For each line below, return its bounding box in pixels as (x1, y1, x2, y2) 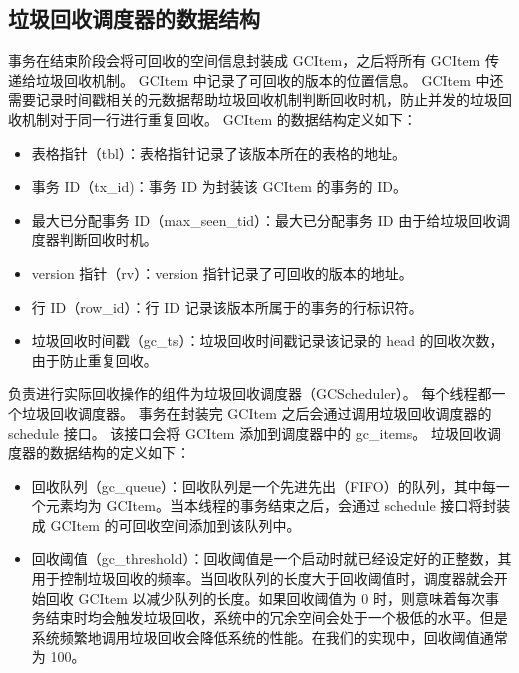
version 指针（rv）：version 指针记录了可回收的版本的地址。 (31, 262, 413, 283)
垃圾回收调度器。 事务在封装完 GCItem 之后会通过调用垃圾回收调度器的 (21, 402, 492, 423)
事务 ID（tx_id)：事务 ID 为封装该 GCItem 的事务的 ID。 (31, 176, 407, 197)
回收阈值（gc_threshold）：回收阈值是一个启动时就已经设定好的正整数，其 (31, 548, 512, 569)
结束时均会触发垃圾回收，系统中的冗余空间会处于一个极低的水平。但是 (45, 607, 508, 628)
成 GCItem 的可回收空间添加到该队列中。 (31, 514, 301, 535)
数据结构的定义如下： (49, 442, 190, 463)
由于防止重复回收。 (31, 349, 158, 370)
